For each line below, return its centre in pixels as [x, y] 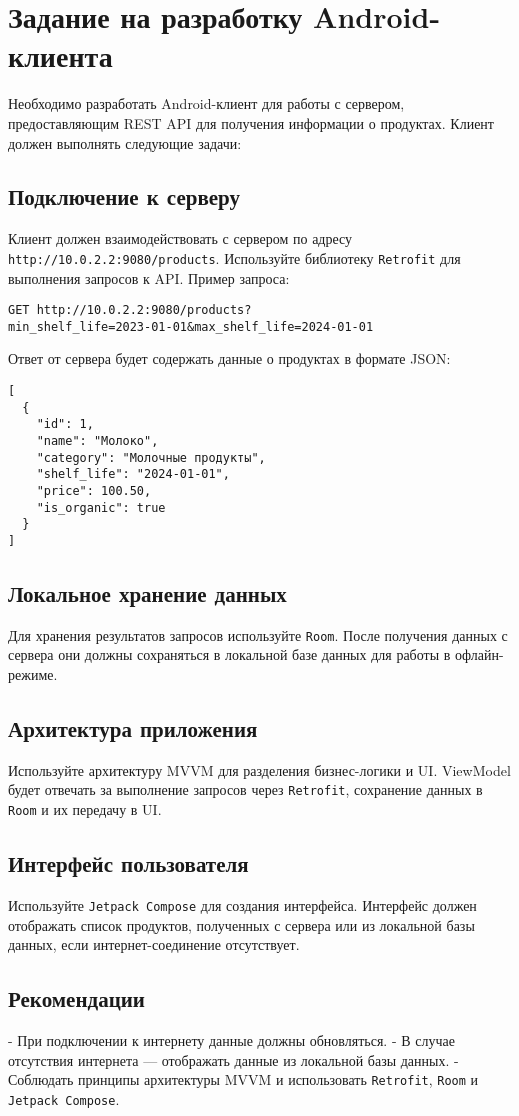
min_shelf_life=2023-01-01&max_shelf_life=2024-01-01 [191, 326]
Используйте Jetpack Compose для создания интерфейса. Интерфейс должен [242, 904]
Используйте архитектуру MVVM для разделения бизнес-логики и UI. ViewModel [259, 769]
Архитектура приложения [133, 728]
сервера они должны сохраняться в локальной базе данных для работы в [229, 654]
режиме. [33, 674]
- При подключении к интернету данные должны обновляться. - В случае [231, 1040]
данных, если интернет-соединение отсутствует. [154, 944]
